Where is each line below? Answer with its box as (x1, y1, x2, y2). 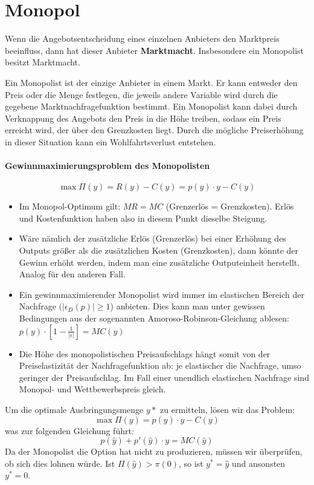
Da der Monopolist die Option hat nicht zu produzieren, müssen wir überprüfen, (5, 445, 303, 458)
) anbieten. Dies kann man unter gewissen (110, 300, 265, 312)
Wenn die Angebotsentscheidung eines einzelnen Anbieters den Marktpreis (5, 32, 280, 45)
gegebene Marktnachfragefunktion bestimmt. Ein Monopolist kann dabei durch (5, 100, 298, 113)
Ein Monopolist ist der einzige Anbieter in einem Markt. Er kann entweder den (5, 76, 298, 88)
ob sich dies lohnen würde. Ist (5, 457, 115, 469)
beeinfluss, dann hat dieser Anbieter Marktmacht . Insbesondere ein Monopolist (5, 44, 304, 56)
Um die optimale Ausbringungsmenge (5, 403, 144, 415)
